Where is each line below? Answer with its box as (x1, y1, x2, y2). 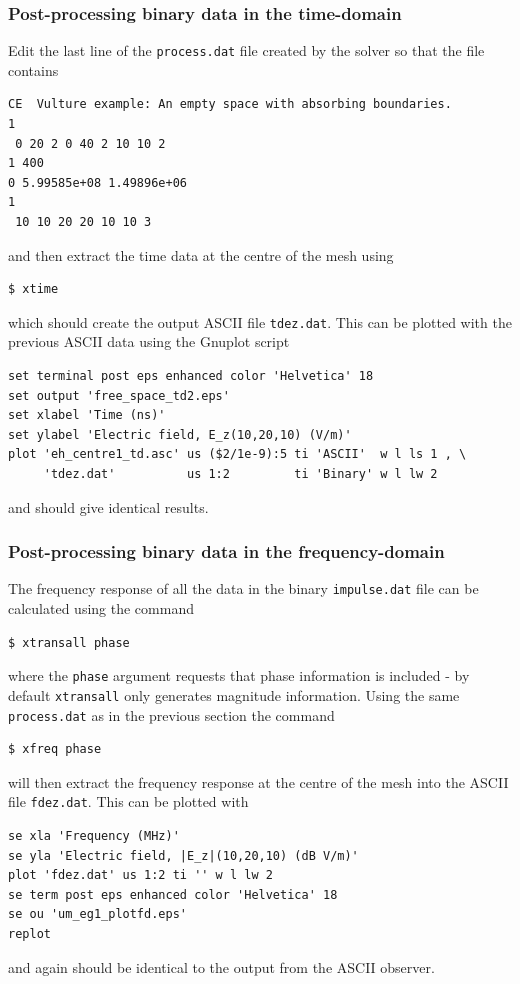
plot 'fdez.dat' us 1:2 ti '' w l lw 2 (8, 868, 273, 883)
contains (8, 59, 59, 80)
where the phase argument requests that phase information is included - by (8, 665, 470, 686)
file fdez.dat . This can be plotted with (8, 791, 249, 812)
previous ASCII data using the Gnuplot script (8, 331, 290, 352)
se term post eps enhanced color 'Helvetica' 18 (8, 887, 338, 902)
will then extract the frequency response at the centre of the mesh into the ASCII (8, 771, 509, 792)
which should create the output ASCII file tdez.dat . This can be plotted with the (8, 311, 512, 332)
